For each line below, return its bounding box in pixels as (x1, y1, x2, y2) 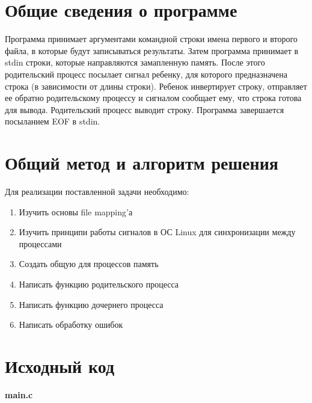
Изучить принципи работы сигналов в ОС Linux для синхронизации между (19, 226, 296, 238)
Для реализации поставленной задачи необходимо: (5, 185, 189, 197)
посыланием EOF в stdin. (5, 115, 100, 128)
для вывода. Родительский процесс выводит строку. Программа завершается (5, 103, 284, 115)
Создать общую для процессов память (19, 257, 159, 270)
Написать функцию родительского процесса (19, 277, 179, 290)
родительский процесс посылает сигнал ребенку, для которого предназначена (5, 67, 287, 80)
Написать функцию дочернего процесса (19, 298, 164, 310)
